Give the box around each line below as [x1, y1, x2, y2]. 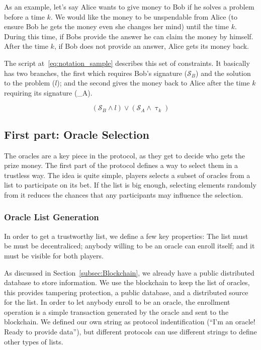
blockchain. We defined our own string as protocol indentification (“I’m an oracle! [4, 316, 255, 327]
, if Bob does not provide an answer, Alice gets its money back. [54, 41, 249, 51]
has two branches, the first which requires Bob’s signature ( [4, 67, 188, 78]
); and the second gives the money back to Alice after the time [57, 77, 250, 88]
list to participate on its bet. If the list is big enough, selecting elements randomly [4, 180, 256, 190]
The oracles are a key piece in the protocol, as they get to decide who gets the [4, 150, 245, 160]
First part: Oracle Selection [4, 126, 150, 142]
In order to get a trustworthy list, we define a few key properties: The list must [4, 230, 248, 241]
